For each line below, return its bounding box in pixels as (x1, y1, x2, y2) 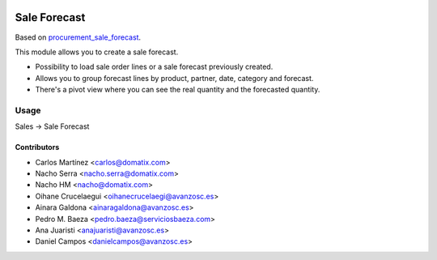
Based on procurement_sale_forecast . (15, 32, 142, 42)
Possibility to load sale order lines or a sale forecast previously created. (35, 62, 274, 72)
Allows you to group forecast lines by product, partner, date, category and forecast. (35, 73, 314, 83)
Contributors (15, 143, 60, 152)
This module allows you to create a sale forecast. (15, 47, 179, 57)
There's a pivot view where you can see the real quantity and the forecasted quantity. (35, 85, 320, 95)
